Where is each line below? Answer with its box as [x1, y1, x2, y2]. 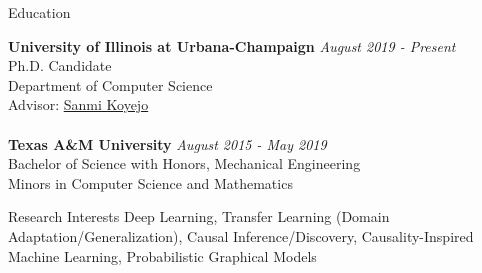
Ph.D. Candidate [8, 55, 112, 76]
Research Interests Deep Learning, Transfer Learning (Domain [8, 206, 390, 227]
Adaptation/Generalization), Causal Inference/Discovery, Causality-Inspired [8, 225, 474, 246]
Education [8, 2, 71, 22]
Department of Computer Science [8, 74, 213, 95]
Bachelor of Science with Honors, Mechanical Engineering [8, 153, 361, 174]
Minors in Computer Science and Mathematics [8, 172, 293, 193]
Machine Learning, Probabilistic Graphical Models [8, 245, 317, 266]
